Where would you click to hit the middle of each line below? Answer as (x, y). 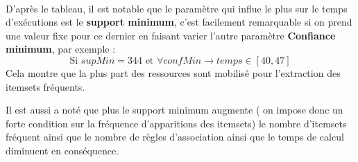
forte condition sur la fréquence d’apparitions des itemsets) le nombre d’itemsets (176, 123)
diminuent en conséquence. (62, 150)
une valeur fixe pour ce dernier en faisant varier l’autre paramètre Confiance (171, 35)
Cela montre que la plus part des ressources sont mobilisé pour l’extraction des (173, 72)
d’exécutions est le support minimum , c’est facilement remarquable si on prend (179, 22)
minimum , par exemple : (61, 49)
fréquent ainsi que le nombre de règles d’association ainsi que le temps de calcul (175, 137)
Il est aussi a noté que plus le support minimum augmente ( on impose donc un (174, 110)
